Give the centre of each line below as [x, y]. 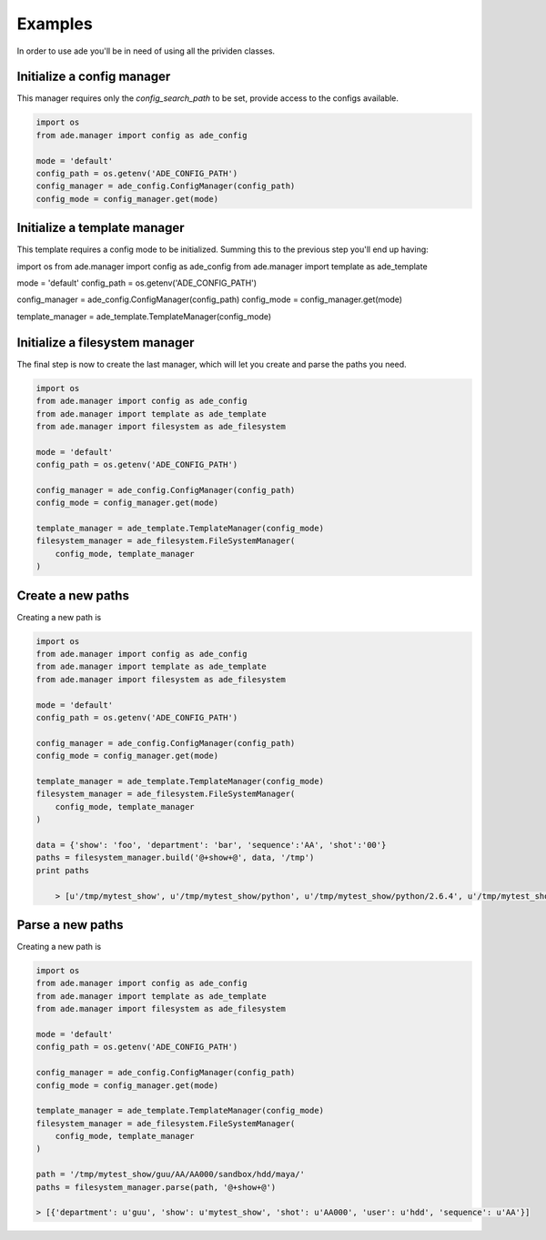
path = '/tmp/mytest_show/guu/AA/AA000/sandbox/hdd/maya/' [170, 1174]
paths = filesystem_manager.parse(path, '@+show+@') [156, 1187]
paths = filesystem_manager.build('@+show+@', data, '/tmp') [175, 858]
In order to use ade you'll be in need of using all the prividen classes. [146, 51]
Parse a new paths [70, 925]
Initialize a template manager [101, 228]
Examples [55, 24]
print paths [63, 870]
